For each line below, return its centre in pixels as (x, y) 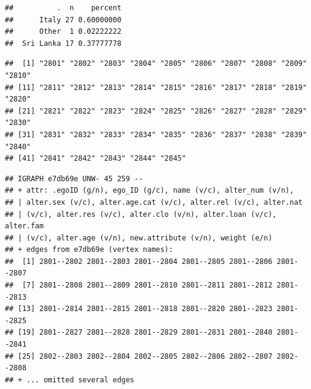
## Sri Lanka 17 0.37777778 (63, 43)
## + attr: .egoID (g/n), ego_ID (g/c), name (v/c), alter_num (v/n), (149, 191)
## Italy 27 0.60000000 (63, 20)
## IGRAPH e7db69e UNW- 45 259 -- (74, 178)
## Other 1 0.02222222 (63, 32)
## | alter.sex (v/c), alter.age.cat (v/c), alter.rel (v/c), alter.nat (154, 202)
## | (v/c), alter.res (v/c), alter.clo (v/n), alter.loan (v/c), (141, 214)
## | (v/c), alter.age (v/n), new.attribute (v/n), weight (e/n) (139, 238)
